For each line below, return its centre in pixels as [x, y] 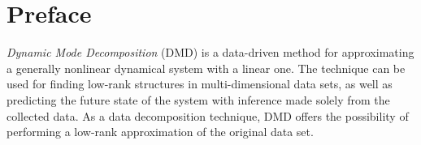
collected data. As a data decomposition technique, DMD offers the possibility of [208, 115]
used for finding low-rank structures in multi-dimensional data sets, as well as [200, 84]
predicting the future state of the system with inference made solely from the [198, 99]
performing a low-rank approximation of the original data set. [160, 132]
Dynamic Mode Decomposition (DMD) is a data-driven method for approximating [210, 52]
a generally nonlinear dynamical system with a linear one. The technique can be [206, 68]
